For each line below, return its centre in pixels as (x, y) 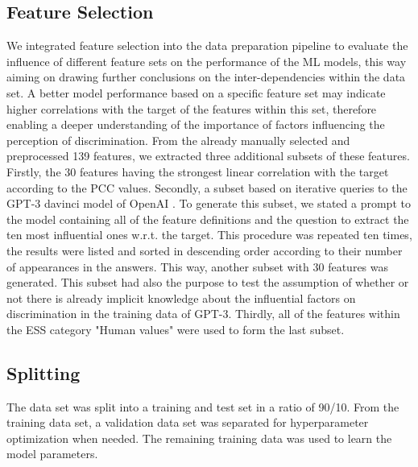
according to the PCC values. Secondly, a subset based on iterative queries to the (207, 187)
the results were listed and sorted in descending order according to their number (205, 250)
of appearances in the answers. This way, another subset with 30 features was (198, 266)
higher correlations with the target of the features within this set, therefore (192, 108)
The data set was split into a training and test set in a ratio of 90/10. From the (203, 406)
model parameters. (52, 454)
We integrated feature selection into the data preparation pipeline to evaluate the (207, 45)
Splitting (43, 372)
